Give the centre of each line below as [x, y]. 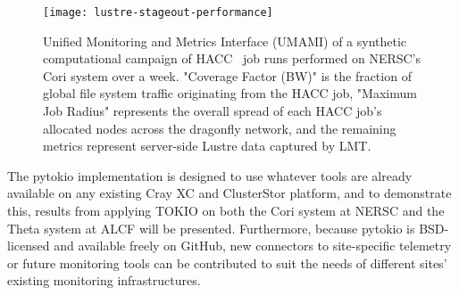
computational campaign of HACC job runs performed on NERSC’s [232, 58]
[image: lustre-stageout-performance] [158, 12]
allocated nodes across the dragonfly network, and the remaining [220, 128]
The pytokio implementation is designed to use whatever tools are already [210, 175]
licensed [29, 246]
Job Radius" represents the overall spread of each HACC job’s [213, 111]
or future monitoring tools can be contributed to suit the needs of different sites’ [227, 262]
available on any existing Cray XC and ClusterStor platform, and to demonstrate [229, 193]
